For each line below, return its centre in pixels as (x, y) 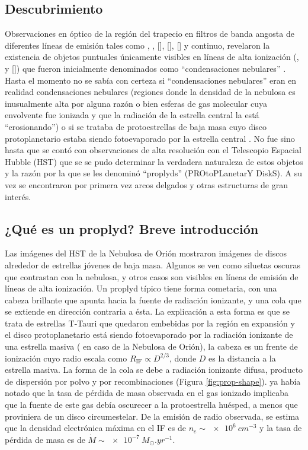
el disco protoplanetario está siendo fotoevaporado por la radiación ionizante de (149, 335)
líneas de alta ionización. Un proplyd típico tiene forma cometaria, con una (141, 288)
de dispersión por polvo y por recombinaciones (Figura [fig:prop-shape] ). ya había (153, 381)
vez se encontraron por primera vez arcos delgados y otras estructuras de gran (146, 184)
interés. (18, 196)
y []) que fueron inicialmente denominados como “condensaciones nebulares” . (145, 68)
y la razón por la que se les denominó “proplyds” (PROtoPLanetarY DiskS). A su (154, 173)
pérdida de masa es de (45, 439)
